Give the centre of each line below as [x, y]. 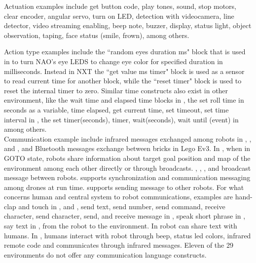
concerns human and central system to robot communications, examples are [119, 197]
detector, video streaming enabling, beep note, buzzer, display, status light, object [128, 25]
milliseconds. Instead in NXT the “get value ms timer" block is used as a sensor [124, 71]
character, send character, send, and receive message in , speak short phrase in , [125, 216]
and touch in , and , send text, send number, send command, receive [122, 206]
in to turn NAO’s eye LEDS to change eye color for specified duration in [113, 61]
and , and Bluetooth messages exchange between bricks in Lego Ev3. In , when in [127, 148]
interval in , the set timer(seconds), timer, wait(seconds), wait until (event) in [121, 119]
